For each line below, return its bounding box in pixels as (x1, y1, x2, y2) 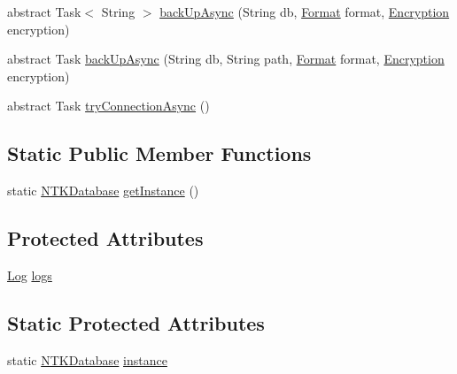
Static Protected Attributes (7, 309, 265, 336)
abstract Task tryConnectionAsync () (7, 96, 210, 115)
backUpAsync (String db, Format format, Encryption (159, 3, 450, 20)
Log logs (7, 265, 52, 284)
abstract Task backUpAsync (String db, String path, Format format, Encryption (7, 50, 445, 68)
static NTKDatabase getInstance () (7, 181, 199, 200)
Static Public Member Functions (7, 140, 312, 167)
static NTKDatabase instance (7, 350, 167, 369)
